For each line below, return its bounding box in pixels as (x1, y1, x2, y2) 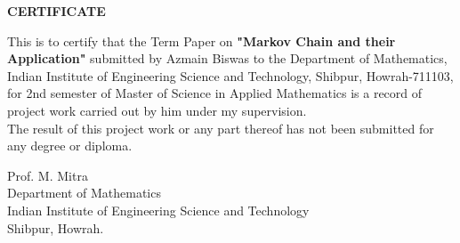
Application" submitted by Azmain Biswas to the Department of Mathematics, (7, 49, 448, 68)
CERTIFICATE (7, 2, 106, 20)
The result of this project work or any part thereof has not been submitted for (7, 118, 434, 137)
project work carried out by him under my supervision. (7, 101, 307, 119)
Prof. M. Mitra (7, 166, 88, 184)
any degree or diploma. (7, 136, 133, 155)
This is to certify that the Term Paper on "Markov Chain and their (7, 31, 396, 50)
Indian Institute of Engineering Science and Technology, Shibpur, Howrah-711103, (7, 66, 454, 85)
